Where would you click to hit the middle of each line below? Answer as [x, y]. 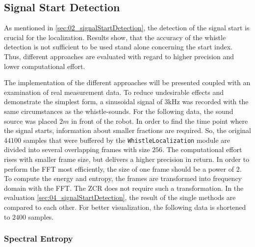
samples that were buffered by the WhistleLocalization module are [127, 140]
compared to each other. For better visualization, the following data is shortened [125, 207]
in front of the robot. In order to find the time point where [160, 121]
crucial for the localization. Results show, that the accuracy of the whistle [115, 37]
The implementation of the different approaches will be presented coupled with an [127, 82]
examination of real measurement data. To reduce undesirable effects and [114, 92]
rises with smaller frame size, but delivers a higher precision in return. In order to [127, 159]
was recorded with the [215, 101]
